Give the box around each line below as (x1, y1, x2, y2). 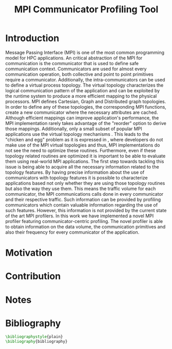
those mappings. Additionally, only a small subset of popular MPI (5, 126, 142, 132)
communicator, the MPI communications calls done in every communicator (5, 191, 164, 197)
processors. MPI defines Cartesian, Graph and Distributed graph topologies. (5, 98, 166, 105)
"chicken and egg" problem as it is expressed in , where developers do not (5, 136, 163, 142)
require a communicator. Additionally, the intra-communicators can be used (5, 76, 165, 83)
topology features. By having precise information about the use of (5, 169, 145, 175)
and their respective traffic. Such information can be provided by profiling (5, 196, 161, 202)
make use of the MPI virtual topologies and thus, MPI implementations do (5, 142, 160, 148)
